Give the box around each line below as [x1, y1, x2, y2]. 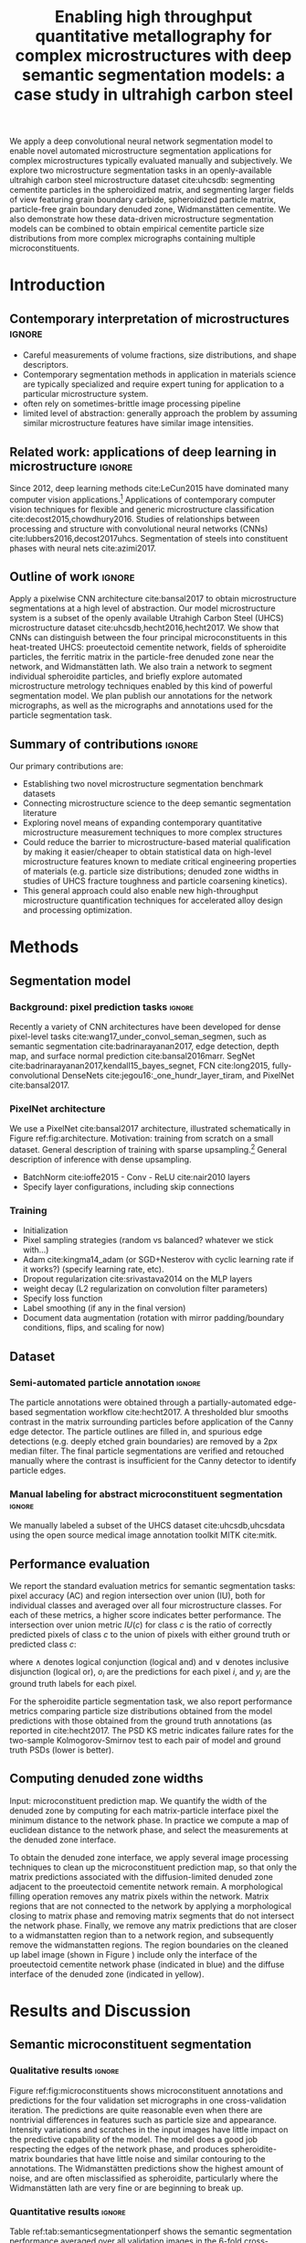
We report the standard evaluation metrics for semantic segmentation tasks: [9, 1581, 296, 1592]
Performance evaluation [9, 1556, 151, 1572]
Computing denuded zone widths [9, 1771, 204, 1787]
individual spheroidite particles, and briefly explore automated [9, 671, 243, 682]
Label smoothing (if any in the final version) [22, 1303, 186, 1314]
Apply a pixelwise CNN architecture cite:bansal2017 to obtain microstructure [9, 593, 297, 605]
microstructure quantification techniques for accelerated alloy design [22, 895, 283, 907]
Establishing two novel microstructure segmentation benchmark [22, 778, 264, 789]
